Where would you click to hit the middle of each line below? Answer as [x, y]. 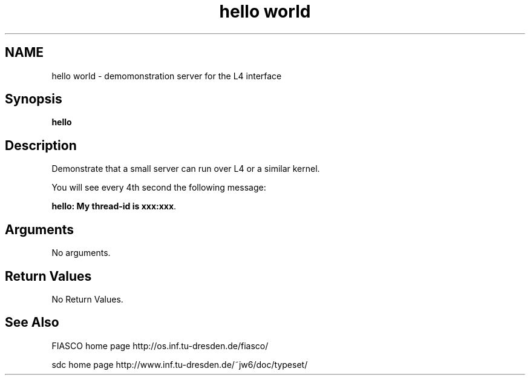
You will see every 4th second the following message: [159, 188]
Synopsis [34, 99]
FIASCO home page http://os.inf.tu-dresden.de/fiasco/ [160, 346]
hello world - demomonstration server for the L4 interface [167, 76]
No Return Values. [87, 299]
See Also [32, 323]
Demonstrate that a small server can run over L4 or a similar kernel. [186, 169]
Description [41, 145]
